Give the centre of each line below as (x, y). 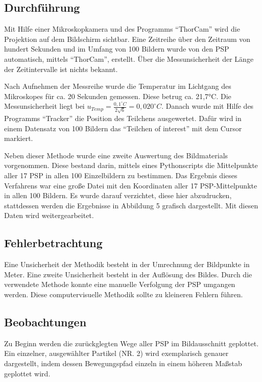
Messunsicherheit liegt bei (44, 106)
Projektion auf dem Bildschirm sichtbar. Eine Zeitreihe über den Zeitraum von (127, 39)
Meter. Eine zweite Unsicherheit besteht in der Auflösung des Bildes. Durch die (128, 274)
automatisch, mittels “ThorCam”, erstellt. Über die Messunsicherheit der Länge (129, 58)
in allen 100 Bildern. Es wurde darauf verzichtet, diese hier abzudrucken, (118, 195)
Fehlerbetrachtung (53, 243)
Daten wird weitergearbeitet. (49, 215)
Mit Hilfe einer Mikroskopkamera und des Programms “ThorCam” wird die (122, 29)
